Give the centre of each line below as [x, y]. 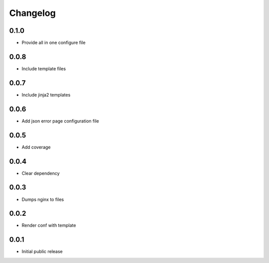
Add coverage [36, 147]
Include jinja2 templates [46, 95]
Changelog [32, 13]
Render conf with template [49, 225]
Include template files [44, 68]
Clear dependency [41, 173]
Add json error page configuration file [60, 121]
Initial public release [42, 252]
